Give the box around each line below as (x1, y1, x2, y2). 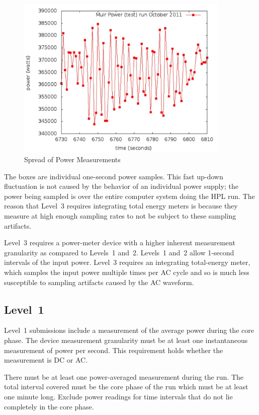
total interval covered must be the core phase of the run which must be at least (4, 381, 248, 392)
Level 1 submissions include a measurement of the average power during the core (4, 325, 254, 335)
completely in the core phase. (4, 401, 94, 411)
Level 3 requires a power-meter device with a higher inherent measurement (4, 237, 235, 248)
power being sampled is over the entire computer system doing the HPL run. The (4, 190, 255, 201)
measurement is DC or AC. (4, 355, 88, 365)
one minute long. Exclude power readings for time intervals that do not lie (4, 391, 233, 401)
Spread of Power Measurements (24, 154, 121, 165)
